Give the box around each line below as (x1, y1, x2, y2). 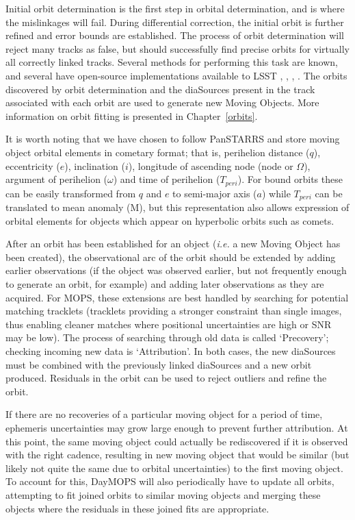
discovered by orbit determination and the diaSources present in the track (5, 82, 315, 96)
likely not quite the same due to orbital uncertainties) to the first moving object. (5, 460, 343, 475)
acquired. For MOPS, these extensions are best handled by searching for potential (5, 290, 349, 304)
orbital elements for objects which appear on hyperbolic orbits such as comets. (5, 213, 334, 227)
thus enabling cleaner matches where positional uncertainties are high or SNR (5, 317, 332, 331)
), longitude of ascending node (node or (128, 158, 293, 173)
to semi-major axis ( (172, 186, 257, 200)
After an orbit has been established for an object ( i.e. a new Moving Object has (5, 236, 341, 251)
